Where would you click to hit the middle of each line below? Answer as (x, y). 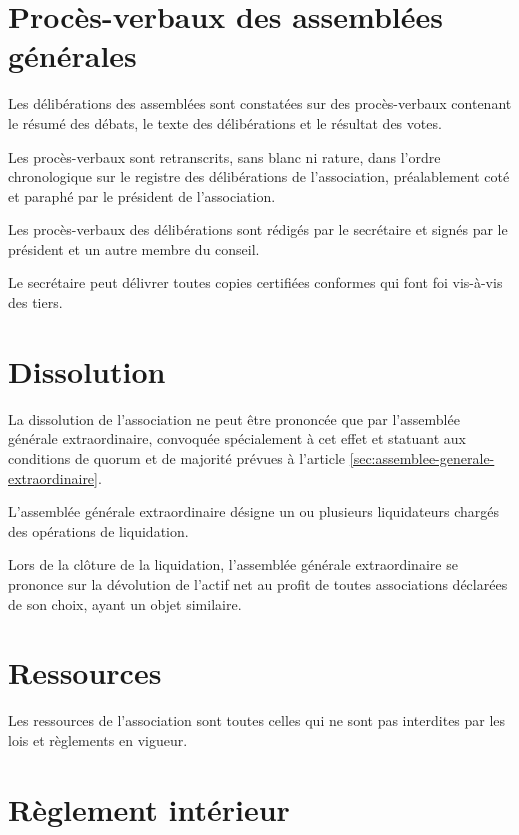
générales (72, 55)
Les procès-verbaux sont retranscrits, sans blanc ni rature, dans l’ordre (224, 156)
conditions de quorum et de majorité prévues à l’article (177, 457)
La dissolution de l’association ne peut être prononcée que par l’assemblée (234, 418)
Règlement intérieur (149, 808)
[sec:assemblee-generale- (422, 457)
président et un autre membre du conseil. (134, 248)
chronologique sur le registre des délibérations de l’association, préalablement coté (259, 176)
